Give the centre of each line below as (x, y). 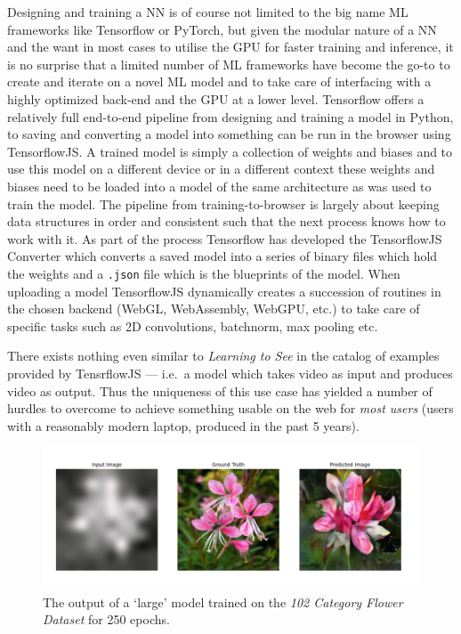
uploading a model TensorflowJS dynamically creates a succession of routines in (224, 291)
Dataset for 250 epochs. (106, 619)
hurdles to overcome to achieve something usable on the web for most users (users (230, 408)
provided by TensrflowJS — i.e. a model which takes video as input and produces (230, 373)
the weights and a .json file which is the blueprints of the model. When (204, 273)
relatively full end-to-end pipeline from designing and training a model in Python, (230, 116)
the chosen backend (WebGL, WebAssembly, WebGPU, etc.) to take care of (214, 309)
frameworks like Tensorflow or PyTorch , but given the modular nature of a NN (222, 29)
